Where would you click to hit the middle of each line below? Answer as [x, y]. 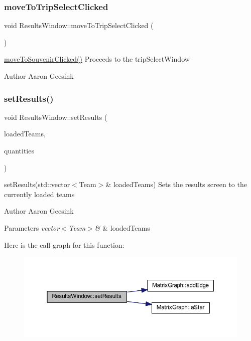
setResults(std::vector [37, 184]
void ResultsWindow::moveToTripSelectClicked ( [79, 25]
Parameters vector [32, 227]
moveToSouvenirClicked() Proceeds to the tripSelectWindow [97, 59]
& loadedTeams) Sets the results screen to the [176, 184]
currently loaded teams [39, 194]
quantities [19, 150]
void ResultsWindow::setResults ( [56, 117]
